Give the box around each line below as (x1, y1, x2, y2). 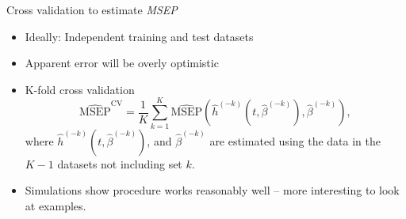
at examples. (25, 197, 86, 213)
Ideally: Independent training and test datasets (25, 28, 254, 44)
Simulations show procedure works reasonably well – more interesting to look (25, 182, 400, 198)
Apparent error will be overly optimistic (25, 55, 219, 71)
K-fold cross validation (25, 81, 135, 97)
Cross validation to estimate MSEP (6, 2, 178, 17)
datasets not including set (57, 155, 182, 172)
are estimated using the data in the (209, 132, 381, 149)
